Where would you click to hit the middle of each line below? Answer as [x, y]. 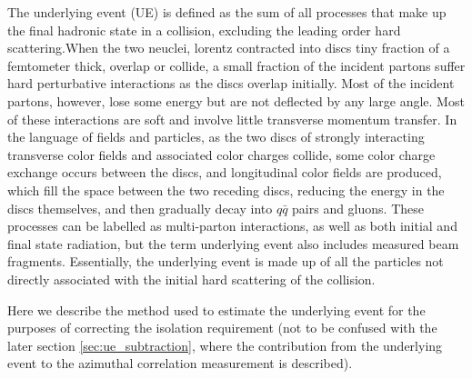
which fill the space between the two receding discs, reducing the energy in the [226, 189]
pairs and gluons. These [358, 208]
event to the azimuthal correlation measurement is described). [180, 363]
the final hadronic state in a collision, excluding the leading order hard [204, 30]
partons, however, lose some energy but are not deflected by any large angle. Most [236, 100]
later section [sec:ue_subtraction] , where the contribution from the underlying [225, 345]
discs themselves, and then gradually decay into [140, 208]
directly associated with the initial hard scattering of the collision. [191, 279]
